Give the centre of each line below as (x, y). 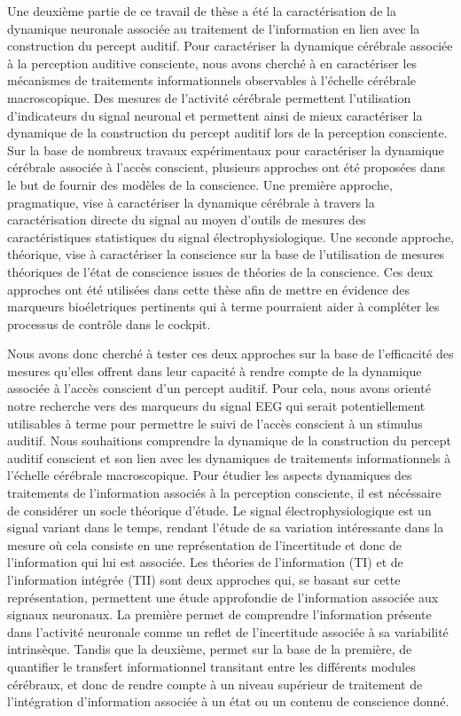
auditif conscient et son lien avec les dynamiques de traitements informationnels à (229, 457)
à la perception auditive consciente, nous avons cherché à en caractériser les (212, 63)
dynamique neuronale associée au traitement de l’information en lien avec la (214, 28)
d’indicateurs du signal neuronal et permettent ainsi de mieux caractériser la (215, 115)
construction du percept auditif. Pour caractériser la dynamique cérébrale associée (230, 46)
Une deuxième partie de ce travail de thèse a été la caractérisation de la (202, 11)
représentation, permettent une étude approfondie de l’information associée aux (223, 597)
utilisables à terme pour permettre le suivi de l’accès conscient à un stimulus (215, 423)
